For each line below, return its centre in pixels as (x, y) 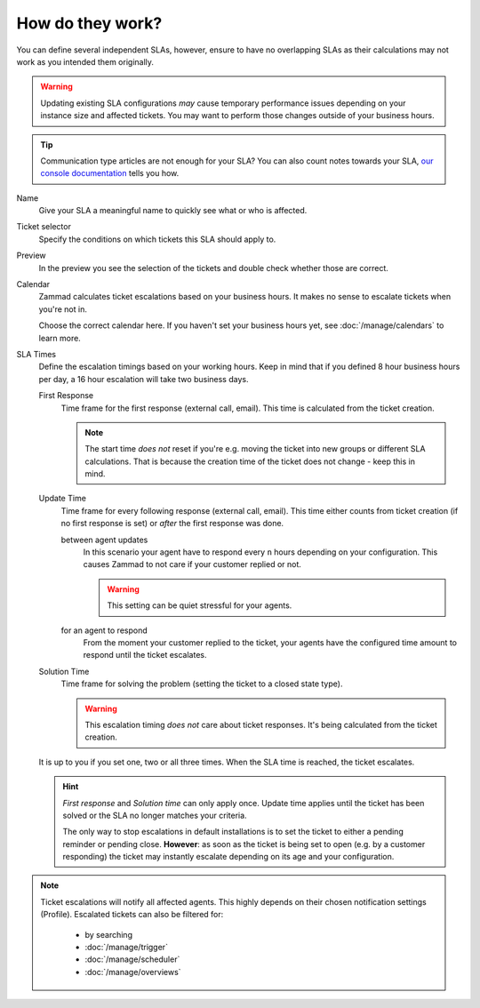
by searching (109, 934)
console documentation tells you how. (110, 173)
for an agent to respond (104, 630)
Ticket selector (44, 227)
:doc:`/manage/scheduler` (132, 959)
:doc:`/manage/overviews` (133, 972)
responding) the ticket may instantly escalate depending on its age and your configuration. (228, 857)
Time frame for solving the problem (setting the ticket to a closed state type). (202, 684)
